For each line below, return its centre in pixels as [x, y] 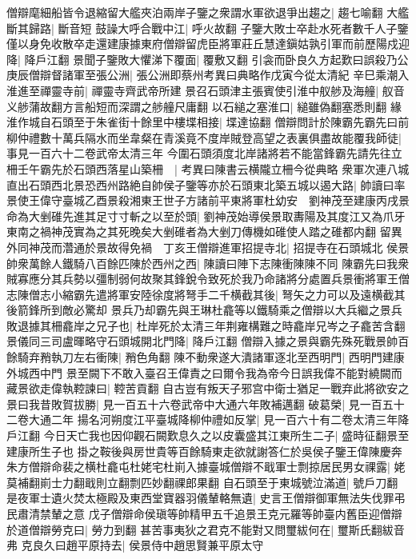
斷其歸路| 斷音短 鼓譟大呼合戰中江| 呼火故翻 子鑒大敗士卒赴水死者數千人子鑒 [208, 28]
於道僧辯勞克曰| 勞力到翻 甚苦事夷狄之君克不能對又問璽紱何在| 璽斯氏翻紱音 [206, 529]
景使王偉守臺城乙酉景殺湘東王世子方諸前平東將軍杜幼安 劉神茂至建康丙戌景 [208, 200]
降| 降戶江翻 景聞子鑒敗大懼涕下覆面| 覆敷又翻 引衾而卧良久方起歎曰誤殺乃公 [208, 59]
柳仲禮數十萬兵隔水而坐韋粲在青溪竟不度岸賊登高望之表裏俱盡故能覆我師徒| [204, 137]
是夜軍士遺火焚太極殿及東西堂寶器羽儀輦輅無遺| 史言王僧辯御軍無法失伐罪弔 [206, 498]
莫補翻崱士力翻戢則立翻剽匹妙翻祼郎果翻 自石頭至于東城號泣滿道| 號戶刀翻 [202, 482]
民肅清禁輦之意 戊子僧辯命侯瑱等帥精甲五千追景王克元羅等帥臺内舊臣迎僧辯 [204, 513]
